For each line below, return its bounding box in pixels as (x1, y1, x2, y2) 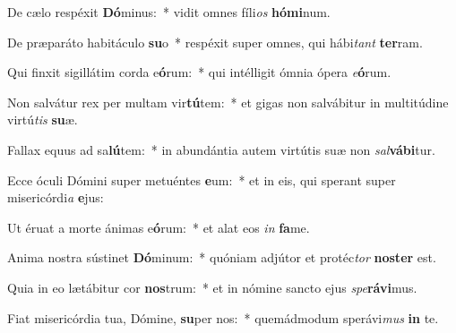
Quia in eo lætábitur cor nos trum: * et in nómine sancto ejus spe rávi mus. (7, 277, 417, 296)
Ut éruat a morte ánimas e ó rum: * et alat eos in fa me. (7, 218, 310, 236)
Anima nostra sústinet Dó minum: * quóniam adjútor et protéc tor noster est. (7, 248, 436, 267)
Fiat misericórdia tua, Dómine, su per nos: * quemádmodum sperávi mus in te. (7, 308, 439, 327)
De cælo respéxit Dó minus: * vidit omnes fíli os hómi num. (7, 3, 331, 21)
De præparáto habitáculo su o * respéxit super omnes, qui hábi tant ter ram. (7, 32, 423, 51)
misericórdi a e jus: (7, 188, 104, 207)
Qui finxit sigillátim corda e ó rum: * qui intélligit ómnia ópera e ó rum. (7, 63, 391, 81)
